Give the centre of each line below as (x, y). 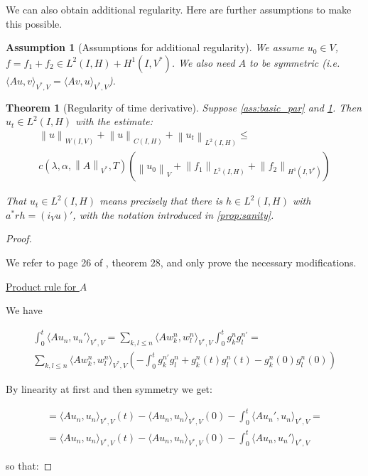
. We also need (203, 62)
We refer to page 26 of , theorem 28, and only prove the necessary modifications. (181, 263)
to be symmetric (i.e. (295, 62)
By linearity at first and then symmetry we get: (109, 389)
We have (24, 310)
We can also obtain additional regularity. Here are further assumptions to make (179, 9)
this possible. (34, 23)
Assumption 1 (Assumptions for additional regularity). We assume (155, 47)
